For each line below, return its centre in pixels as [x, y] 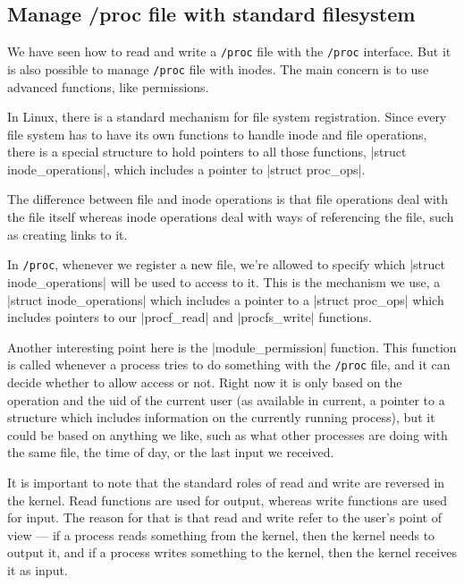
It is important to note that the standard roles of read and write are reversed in [226, 482]
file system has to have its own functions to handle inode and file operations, [217, 134]
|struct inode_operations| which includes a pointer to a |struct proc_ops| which [226, 299]
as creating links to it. [67, 234]
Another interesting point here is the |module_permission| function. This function [232, 347]
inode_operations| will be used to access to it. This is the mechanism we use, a [224, 281]
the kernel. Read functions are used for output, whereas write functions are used [227, 500]
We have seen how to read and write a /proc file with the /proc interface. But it [229, 51]
